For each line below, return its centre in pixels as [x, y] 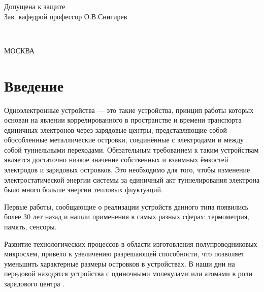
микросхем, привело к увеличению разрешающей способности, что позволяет [124, 254]
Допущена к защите [35, 6]
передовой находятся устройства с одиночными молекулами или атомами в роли [128, 273]
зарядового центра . [35, 283]
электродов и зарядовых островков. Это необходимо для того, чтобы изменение [127, 170]
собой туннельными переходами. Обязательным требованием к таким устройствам [131, 149]
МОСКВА [19, 50]
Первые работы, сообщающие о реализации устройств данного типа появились [126, 206]
